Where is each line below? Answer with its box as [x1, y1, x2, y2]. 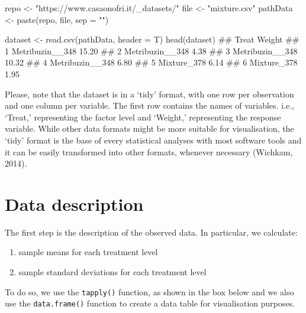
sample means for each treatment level [18, 246, 158, 258]
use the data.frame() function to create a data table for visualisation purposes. [5, 297, 295, 309]
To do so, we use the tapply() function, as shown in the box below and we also [5, 285, 294, 298]
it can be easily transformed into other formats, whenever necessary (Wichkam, [5, 145, 293, 158]
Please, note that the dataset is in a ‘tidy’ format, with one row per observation [5, 87, 294, 100]
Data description [5, 191, 144, 216]
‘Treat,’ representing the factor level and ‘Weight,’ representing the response [5, 110, 281, 123]
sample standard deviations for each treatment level [18, 266, 207, 278]
